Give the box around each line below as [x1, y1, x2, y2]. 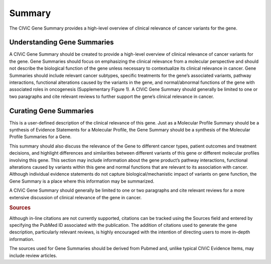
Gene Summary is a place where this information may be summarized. [9, 178, 155, 184]
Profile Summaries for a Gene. [9, 134, 72, 140]
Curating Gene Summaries [9, 106, 94, 115]
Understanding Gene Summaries [9, 38, 114, 47]
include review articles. [9, 252, 57, 258]
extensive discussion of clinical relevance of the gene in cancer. [9, 194, 142, 200]
